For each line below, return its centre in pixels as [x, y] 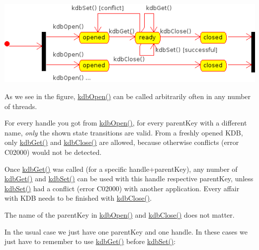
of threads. [21, 106]
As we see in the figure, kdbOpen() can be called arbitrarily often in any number [128, 96]
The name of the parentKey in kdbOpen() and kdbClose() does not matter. [120, 214]
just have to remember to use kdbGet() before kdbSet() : [90, 241]
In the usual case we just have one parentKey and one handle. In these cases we [126, 231]
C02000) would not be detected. [53, 152]
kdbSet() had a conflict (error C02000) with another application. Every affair [122, 188]
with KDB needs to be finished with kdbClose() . [78, 198]
